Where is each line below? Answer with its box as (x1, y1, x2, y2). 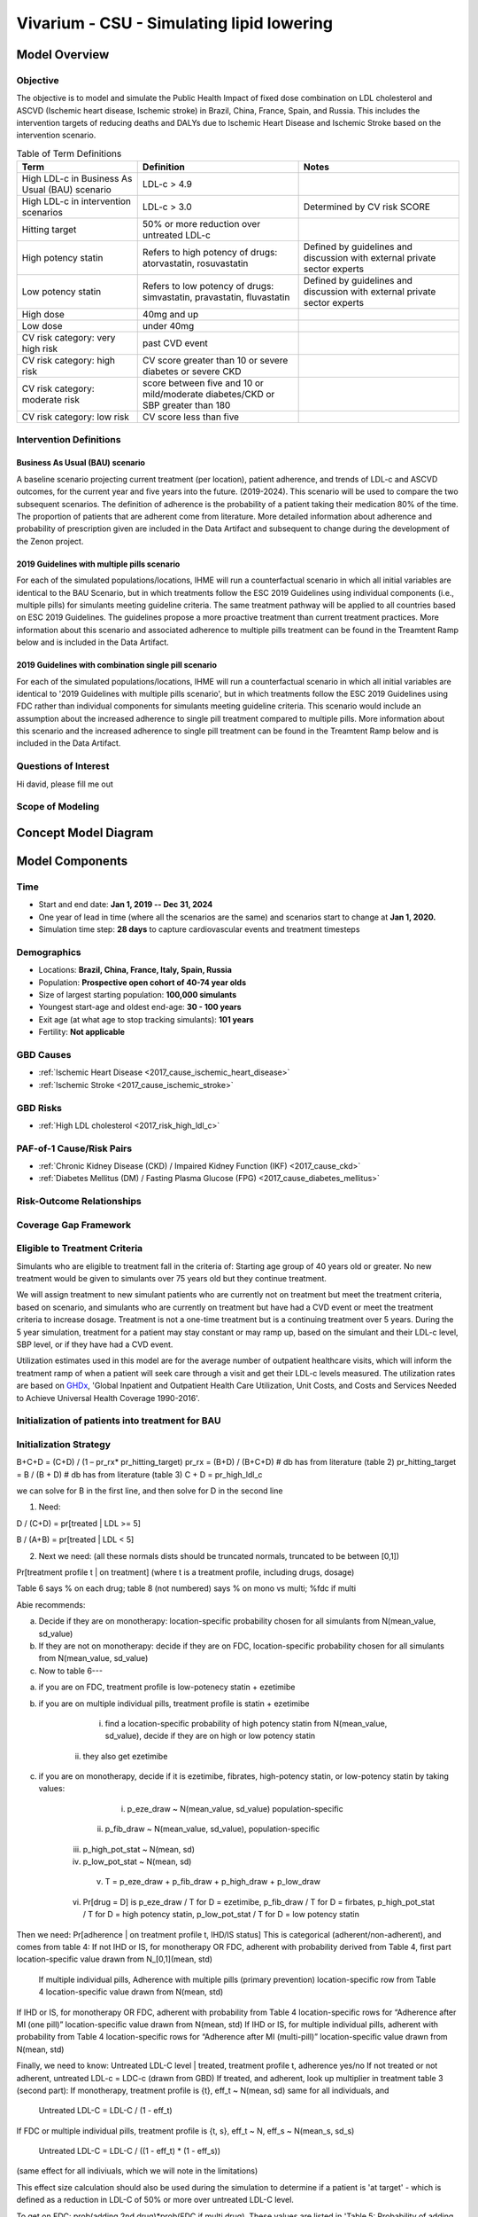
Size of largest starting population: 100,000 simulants (38, 990, 237, 1000)
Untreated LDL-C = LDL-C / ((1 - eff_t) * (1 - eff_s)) (38, 2146, 221, 2157)
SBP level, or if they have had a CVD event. (16, 1339, 173, 1350)
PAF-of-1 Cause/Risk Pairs (16, 1142, 133, 1155)
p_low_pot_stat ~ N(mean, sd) (82, 1856, 192, 1867)
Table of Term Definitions (16, 147, 122, 160)
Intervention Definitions (16, 433, 121, 445)
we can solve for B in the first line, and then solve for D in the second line (16, 1485, 283, 1496)
